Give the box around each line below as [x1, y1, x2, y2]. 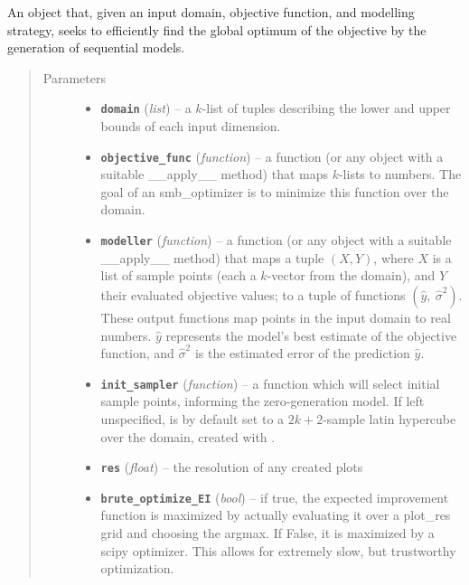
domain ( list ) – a [100, 99, 192, 118]
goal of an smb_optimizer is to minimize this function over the [100, 182, 449, 201]
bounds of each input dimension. [100, 117, 281, 136]
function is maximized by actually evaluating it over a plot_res [100, 505, 451, 524]
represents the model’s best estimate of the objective [165, 326, 457, 344]
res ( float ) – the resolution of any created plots [100, 458, 363, 476]
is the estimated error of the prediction [194, 344, 410, 363]
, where [373, 248, 414, 267]
